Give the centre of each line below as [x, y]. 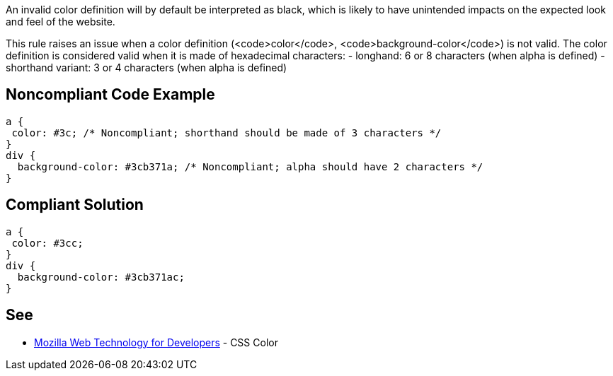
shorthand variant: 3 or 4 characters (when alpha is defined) [147, 67]
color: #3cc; [47, 243]
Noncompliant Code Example [110, 95]
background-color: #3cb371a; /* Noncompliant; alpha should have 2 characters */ [250, 166]
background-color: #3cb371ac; [101, 277]
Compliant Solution [75, 205]
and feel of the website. [61, 22]
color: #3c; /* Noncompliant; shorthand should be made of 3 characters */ [227, 133]
